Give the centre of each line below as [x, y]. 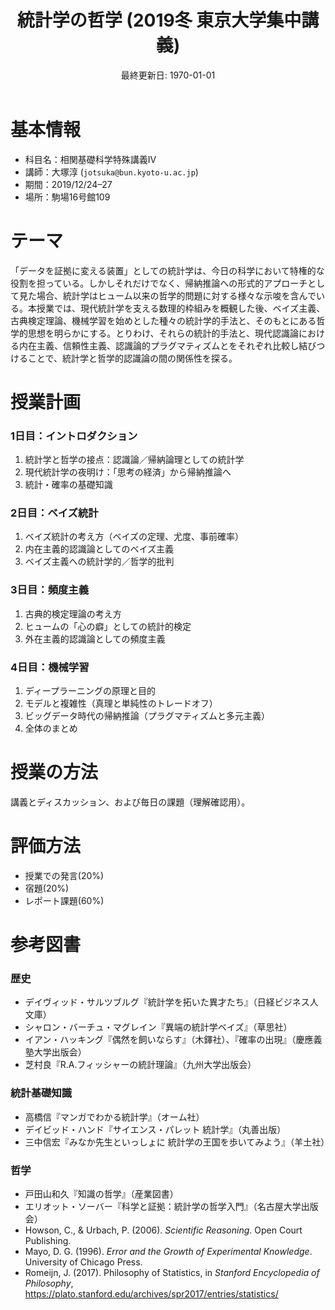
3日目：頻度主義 [50, 590]
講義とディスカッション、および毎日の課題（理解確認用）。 [130, 802]
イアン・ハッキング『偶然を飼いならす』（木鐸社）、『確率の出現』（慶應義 [173, 1040]
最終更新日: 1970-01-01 [168, 75]
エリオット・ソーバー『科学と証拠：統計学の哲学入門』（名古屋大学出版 [171, 1206]
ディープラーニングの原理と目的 [90, 690]
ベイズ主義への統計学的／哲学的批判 [99, 562]
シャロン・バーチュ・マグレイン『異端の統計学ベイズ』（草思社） [158, 1027]
